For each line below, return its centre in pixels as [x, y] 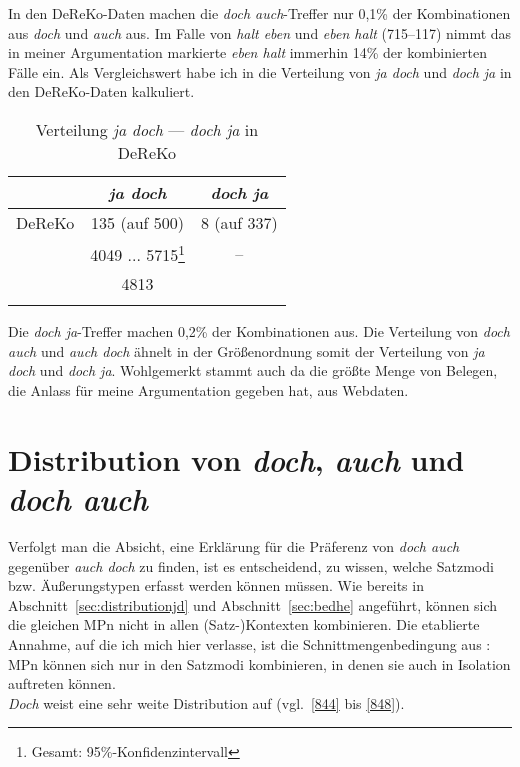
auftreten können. [62, 683]
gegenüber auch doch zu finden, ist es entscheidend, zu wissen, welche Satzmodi [251, 565]
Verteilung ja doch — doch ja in [147, 129]
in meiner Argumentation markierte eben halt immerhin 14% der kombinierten [247, 52]
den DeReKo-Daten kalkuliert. [101, 91]
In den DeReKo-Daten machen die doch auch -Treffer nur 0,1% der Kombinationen [259, 13]
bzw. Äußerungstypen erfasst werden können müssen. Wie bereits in [216, 585]
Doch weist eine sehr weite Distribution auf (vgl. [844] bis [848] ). [206, 702]
